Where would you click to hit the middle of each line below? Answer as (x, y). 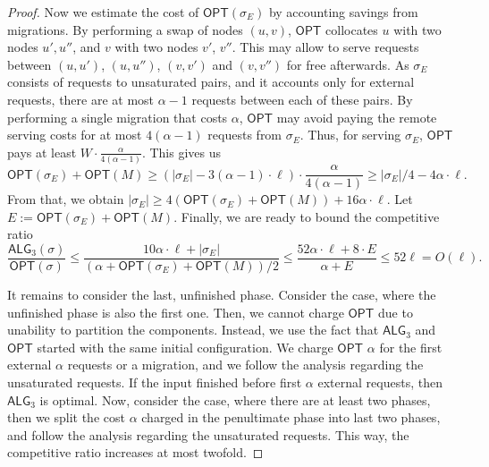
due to (396, 312)
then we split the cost (66, 417)
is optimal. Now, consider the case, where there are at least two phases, (235, 399)
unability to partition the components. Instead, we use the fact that (193, 330)
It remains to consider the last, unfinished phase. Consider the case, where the (222, 294)
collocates (352, 29)
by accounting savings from (343, 12)
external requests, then (380, 382)
